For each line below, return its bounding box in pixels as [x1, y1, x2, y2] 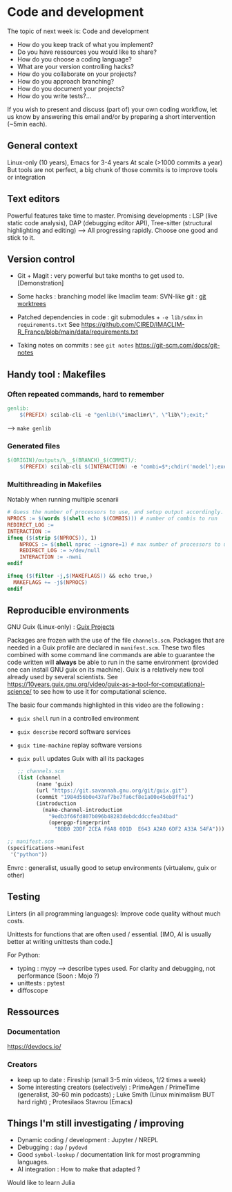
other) [7, 871, 25, 879]
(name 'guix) [35, 781, 74, 788]
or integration [7, 173, 46, 181]
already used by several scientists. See [7, 673, 119, 681]
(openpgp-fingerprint [48, 820, 110, 826]
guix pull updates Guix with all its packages [17, 755, 144, 763]
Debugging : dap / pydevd [17, 1143, 88, 1151]
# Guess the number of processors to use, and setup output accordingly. [7, 509, 224, 515]
